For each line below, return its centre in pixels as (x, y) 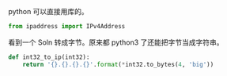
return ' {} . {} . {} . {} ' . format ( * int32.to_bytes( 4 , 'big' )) (118, 64)
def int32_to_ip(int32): (49, 57)
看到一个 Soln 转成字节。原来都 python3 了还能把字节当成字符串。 (116, 42)
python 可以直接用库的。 (48, 11)
